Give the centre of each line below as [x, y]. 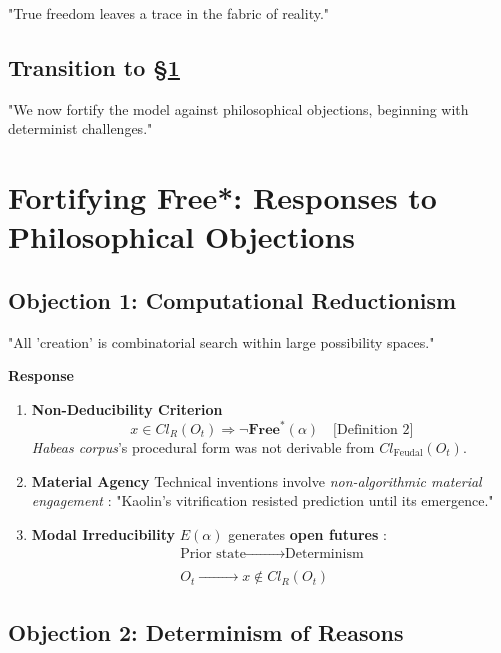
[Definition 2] [373, 430]
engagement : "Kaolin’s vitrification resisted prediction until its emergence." [262, 500]
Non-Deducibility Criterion [127, 408]
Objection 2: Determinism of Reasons [206, 631]
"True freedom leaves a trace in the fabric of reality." [169, 13]
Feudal [408, 453]
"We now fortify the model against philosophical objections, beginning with [238, 108]
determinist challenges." [80, 128]
